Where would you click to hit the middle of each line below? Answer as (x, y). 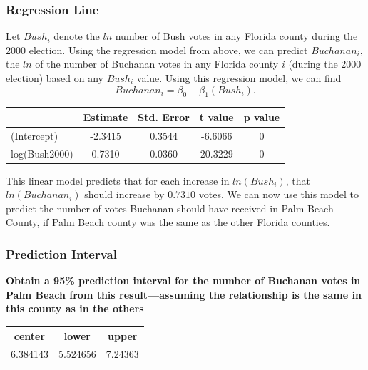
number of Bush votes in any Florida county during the (236, 36)
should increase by (124, 194)
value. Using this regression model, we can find (239, 78)
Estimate (106, 117)
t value (216, 117)
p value (262, 117)
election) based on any (55, 78)
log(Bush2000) (42, 153)
